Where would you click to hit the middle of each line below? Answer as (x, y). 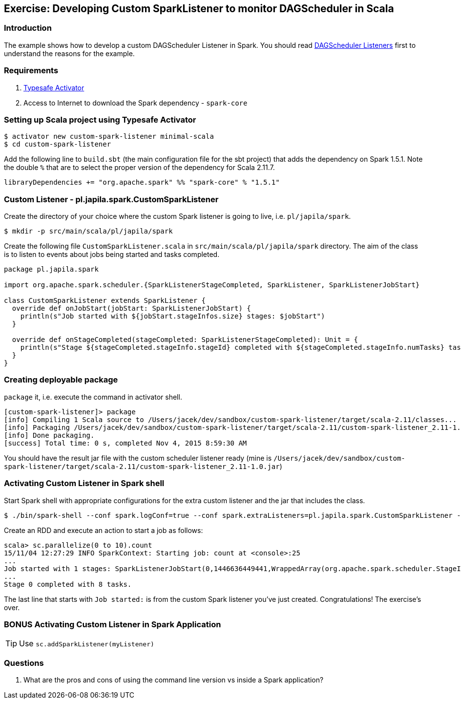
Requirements (31, 71)
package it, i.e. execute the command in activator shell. (93, 397)
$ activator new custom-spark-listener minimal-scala (109, 137)
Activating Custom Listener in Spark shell (84, 483)
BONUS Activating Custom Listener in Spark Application (113, 624)
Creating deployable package (61, 380)
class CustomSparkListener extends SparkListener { (105, 301)
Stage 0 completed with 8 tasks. (68, 584)
